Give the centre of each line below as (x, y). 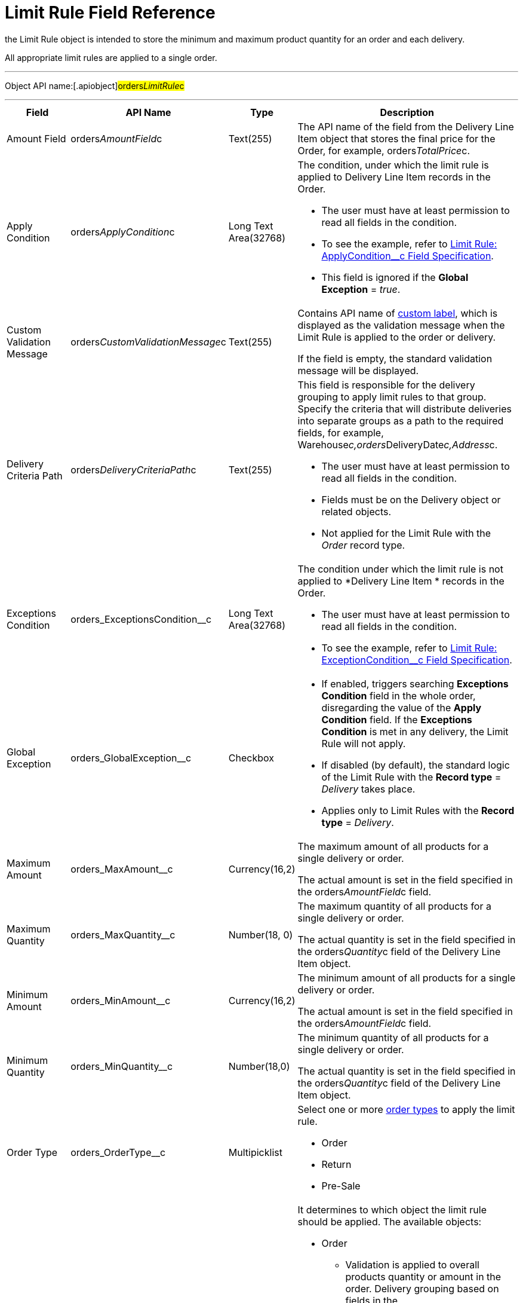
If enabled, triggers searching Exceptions (415, 683)
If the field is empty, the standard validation (395, 358)
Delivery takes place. (368, 789)
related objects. (356, 511)
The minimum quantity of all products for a (393, 1037)
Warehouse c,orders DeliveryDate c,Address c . (398, 444)
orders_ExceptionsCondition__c (141, 619)
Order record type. (363, 545)
